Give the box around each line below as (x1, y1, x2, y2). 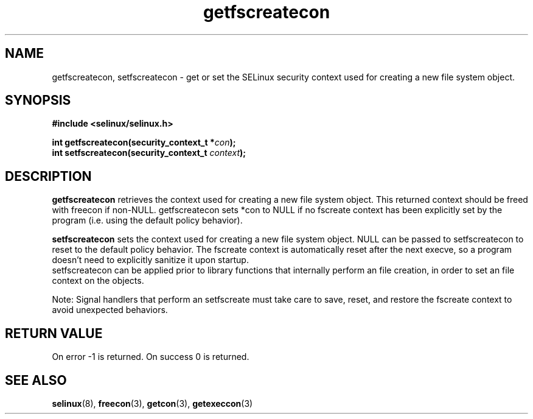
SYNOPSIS (5, 93, 71, 108)
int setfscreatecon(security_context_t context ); (52, 147, 246, 158)
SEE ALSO (5, 372, 67, 388)
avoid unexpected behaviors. (52, 305, 168, 315)
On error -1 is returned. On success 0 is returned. (52, 351, 249, 362)
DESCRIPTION (5, 168, 92, 184)
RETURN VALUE (5, 325, 103, 341)
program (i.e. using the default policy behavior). (52, 215, 243, 226)
